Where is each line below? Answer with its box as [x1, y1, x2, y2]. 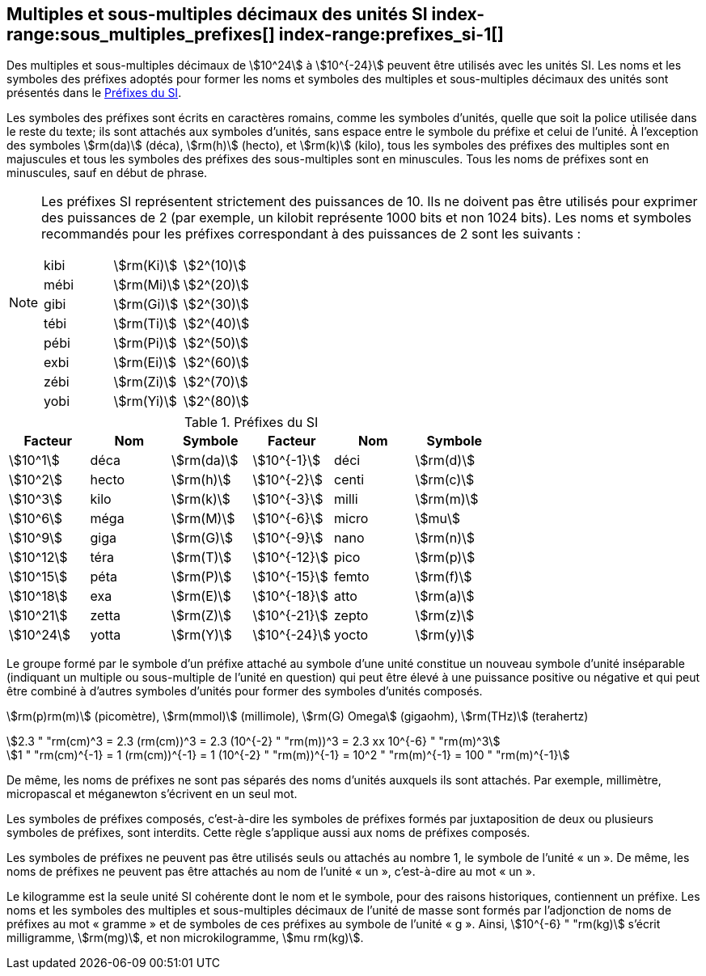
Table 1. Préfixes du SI [184, 414, 319, 431]
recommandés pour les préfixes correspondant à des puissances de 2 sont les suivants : [41, 226, 581, 243]
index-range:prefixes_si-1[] [278, 24, 505, 44]
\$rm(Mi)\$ [113, 277, 180, 294]
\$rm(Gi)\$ [113, 296, 179, 313]
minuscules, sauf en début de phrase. [6, 166, 208, 180]
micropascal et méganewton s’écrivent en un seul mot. [6, 787, 298, 801]
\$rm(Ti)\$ [113, 315, 177, 332]
